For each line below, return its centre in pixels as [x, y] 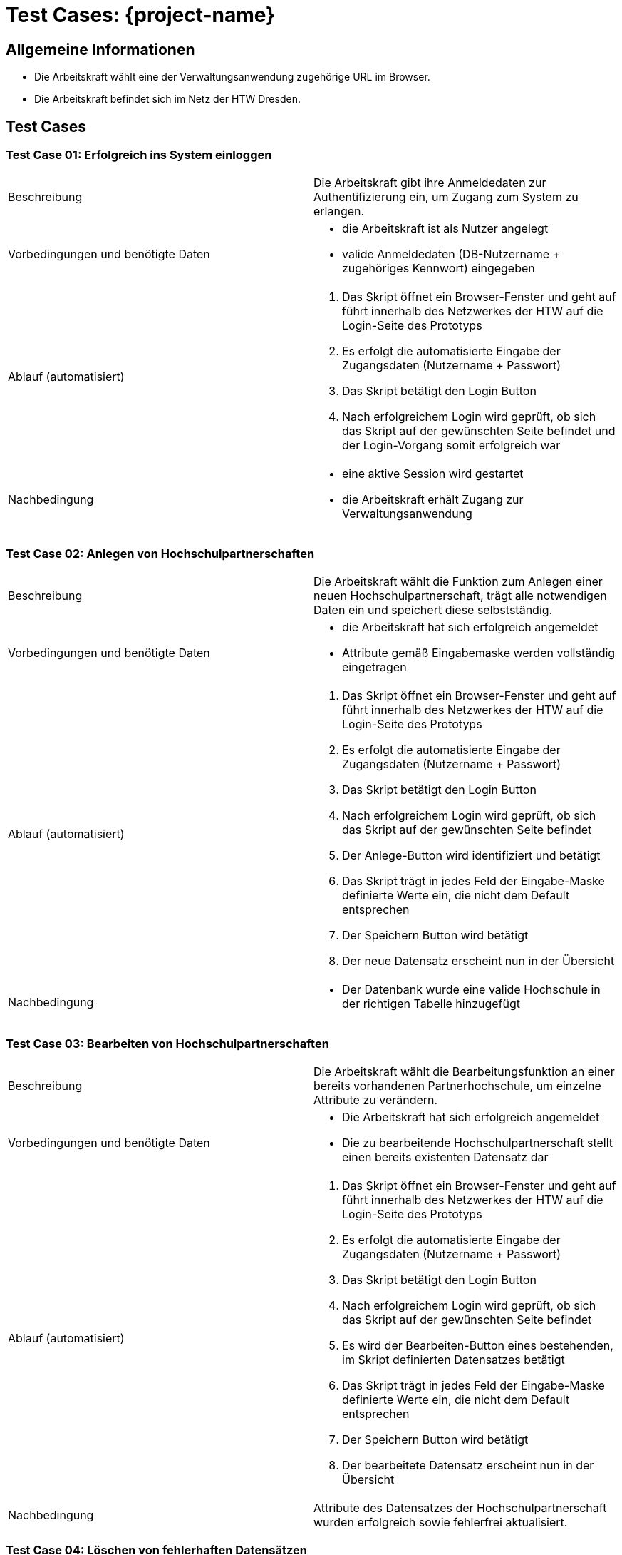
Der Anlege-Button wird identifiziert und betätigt [471, 856]
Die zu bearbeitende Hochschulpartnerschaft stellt [477, 1142]
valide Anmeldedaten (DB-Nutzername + [451, 254]
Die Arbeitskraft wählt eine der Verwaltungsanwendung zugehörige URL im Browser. [232, 77]
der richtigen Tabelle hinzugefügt [431, 1004]
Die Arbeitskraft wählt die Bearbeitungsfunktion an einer [464, 1071]
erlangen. [339, 211]
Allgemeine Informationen [100, 49]
